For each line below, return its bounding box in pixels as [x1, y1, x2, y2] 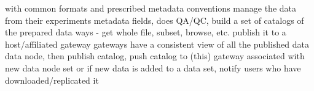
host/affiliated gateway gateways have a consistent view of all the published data [5, 37, 310, 50]
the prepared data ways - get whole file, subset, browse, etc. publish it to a [5, 26, 286, 38]
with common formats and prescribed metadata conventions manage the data [5, 2, 296, 14]
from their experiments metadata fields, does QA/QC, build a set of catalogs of [5, 13, 304, 26]
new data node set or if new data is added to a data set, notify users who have [5, 61, 301, 74]
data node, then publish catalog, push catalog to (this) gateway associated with [5, 49, 305, 62]
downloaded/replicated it [5, 73, 99, 86]
